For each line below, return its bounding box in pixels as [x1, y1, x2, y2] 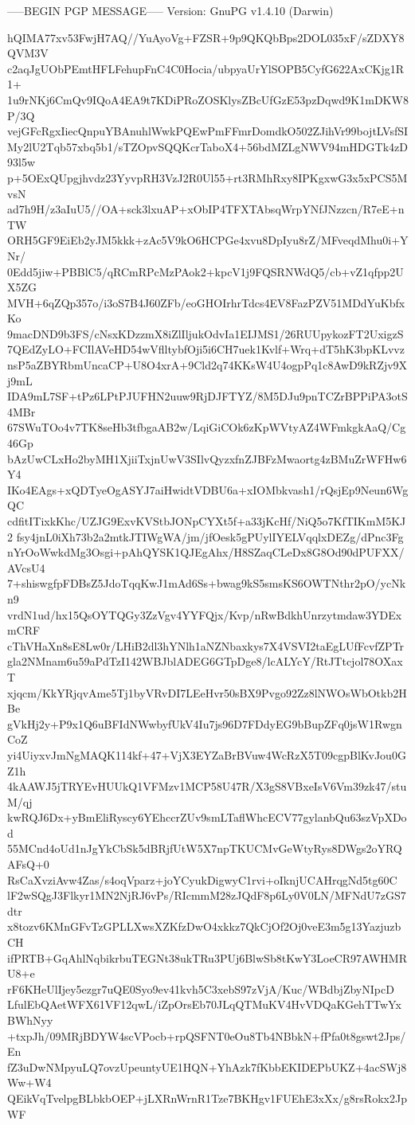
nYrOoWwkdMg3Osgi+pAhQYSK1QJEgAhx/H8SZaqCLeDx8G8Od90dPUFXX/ [7, 544, 405, 561]
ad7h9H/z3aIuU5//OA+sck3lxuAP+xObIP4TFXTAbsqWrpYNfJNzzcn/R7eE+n [7, 201, 405, 217]
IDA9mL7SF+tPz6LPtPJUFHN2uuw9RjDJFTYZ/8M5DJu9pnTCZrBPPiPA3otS [7, 388, 408, 404]
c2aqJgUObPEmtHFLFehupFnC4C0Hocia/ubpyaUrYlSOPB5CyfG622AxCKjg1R [7, 60, 405, 76]
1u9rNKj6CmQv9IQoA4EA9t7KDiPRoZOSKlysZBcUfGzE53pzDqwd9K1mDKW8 [7, 91, 409, 107]
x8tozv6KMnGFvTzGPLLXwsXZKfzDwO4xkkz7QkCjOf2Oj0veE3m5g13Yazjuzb [7, 918, 401, 935]
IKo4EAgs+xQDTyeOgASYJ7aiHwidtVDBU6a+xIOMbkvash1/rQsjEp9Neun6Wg [7, 481, 409, 498]
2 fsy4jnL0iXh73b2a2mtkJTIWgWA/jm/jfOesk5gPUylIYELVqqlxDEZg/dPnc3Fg [7, 528, 404, 545]
